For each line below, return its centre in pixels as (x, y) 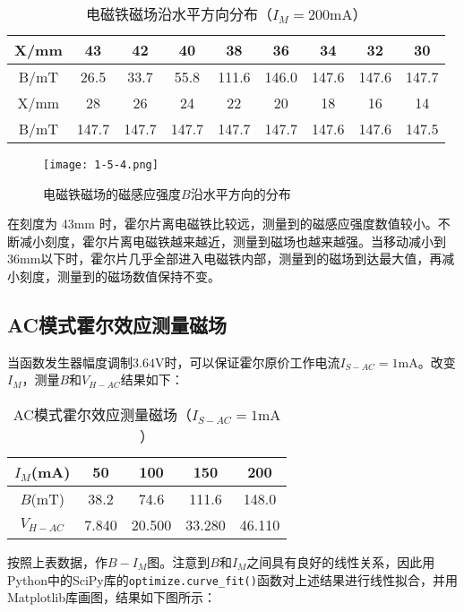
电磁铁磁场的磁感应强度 (112, 193)
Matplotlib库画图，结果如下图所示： (112, 597)
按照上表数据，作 (57, 562)
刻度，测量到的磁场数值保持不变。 (120, 276)
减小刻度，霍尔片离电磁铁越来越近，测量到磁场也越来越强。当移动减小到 (232, 241)
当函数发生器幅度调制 (70, 362)
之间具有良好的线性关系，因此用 (341, 562)
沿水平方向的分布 (241, 193)
